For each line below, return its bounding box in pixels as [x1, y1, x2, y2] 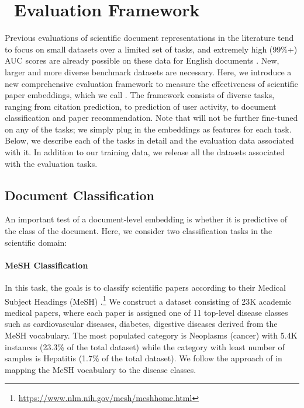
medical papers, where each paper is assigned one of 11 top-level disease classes [5, 306, 288, 318]
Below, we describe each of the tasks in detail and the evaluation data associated [5, 134, 294, 147]
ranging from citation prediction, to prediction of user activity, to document [5, 100, 277, 112]
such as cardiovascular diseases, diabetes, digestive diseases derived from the [5, 318, 278, 330]
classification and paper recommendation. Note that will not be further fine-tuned [5, 111, 298, 124]
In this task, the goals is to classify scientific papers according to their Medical [5, 281, 286, 294]
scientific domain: [5, 236, 67, 248]
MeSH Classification [5, 259, 88, 271]
